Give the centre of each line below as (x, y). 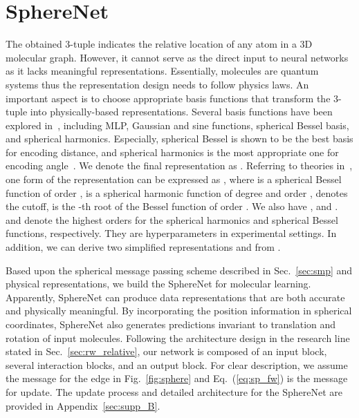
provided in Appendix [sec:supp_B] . (83, 405)
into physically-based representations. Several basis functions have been (181, 112)
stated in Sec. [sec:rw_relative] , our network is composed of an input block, (166, 351)
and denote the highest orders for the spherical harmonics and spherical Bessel (172, 219)
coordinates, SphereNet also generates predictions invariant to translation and (171, 324)
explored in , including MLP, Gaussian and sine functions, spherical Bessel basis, (177, 125)
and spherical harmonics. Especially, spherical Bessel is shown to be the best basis (179, 139)
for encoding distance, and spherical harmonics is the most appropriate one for (172, 152)
